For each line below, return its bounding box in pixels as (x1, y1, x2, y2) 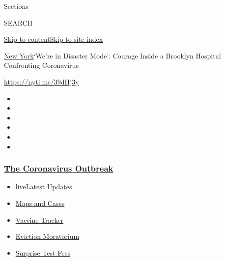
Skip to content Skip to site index (4, 34, 103, 44)
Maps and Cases (15, 198, 65, 208)
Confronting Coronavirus (4, 60, 79, 70)
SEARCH (4, 17, 33, 28)
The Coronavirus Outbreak (4, 162, 113, 174)
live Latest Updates (15, 181, 72, 192)
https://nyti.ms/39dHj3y (4, 76, 79, 87)
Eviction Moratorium (15, 231, 80, 241)
